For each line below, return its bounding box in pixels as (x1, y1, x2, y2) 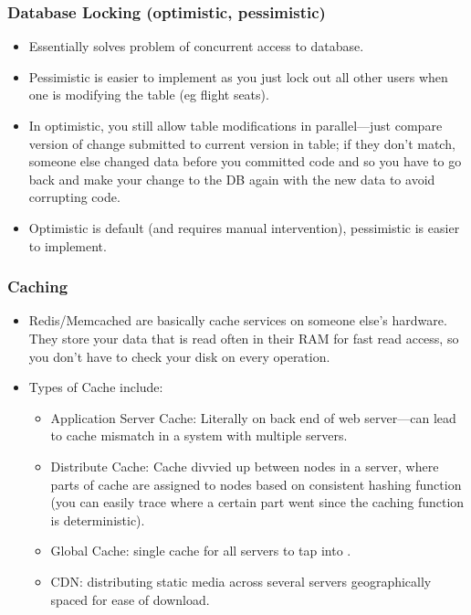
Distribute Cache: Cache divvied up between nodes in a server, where (50, 456, 439, 475)
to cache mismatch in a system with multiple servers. (50, 426, 348, 445)
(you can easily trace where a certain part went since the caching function (50, 493, 465, 512)
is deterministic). (50, 510, 145, 529)
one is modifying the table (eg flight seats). (28, 85, 269, 104)
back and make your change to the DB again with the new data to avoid (28, 169, 435, 188)
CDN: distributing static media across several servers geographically (50, 571, 432, 590)
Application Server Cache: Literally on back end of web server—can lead (50, 408, 456, 427)
